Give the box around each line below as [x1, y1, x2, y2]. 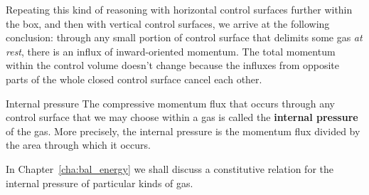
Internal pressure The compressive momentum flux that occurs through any [6, 95, 336, 110]
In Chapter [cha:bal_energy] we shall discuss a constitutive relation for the [6, 161, 333, 176]
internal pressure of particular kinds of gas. [6, 175, 193, 190]
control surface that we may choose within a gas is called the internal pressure [6, 110, 358, 125]
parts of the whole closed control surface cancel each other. [6, 71, 262, 86]
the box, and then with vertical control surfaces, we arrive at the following [6, 16, 330, 31]
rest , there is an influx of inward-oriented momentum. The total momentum [6, 43, 336, 58]
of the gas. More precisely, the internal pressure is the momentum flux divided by [6, 123, 360, 138]
